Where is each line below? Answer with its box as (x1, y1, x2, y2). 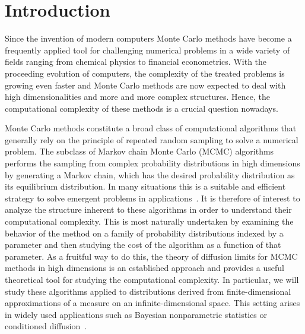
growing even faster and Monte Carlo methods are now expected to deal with (5, 78, 286, 91)
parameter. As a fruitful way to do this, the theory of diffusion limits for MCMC (5, 250, 298, 262)
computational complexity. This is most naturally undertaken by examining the (5, 215, 294, 228)
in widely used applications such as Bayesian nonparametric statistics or (5, 308, 267, 320)
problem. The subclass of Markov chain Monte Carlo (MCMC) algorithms (5, 145, 274, 157)
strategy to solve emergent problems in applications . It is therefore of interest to (5, 191, 300, 204)
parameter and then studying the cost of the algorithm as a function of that (5, 238, 281, 251)
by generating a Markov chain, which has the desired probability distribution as (5, 168, 295, 181)
